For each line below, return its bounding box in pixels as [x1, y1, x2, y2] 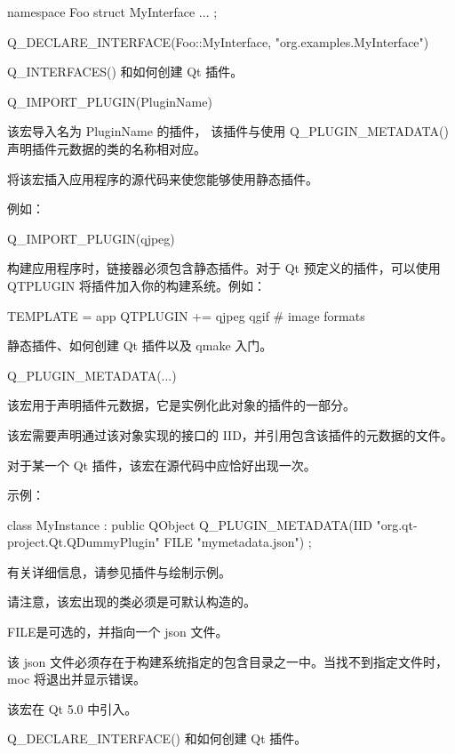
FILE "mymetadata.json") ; [164, 533, 312, 551]
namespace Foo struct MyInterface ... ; [7, 3, 218, 20]
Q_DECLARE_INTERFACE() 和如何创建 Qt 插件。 [7, 729, 307, 748]
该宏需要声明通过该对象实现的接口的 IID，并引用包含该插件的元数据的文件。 [7, 425, 453, 444]
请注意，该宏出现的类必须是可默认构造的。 [7, 592, 256, 611]
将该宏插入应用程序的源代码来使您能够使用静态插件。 [7, 169, 318, 188]
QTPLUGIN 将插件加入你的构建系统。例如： [7, 276, 266, 294]
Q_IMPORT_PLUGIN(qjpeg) [7, 229, 175, 247]
